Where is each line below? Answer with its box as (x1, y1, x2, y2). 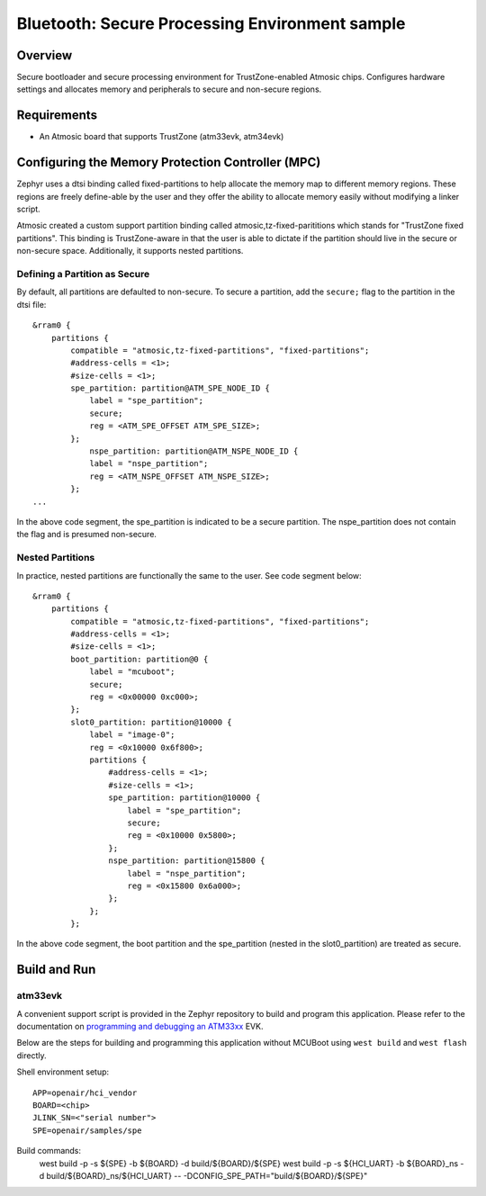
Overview (16, 48, 73, 63)
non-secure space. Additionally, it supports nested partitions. (16, 246, 244, 256)
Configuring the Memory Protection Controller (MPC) (16, 155, 321, 170)
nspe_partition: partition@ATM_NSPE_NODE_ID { (89, 446, 299, 456)
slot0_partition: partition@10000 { (70, 716, 233, 727)
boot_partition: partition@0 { (70, 653, 209, 664)
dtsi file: (16, 299, 47, 310)
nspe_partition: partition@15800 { (108, 856, 265, 866)
